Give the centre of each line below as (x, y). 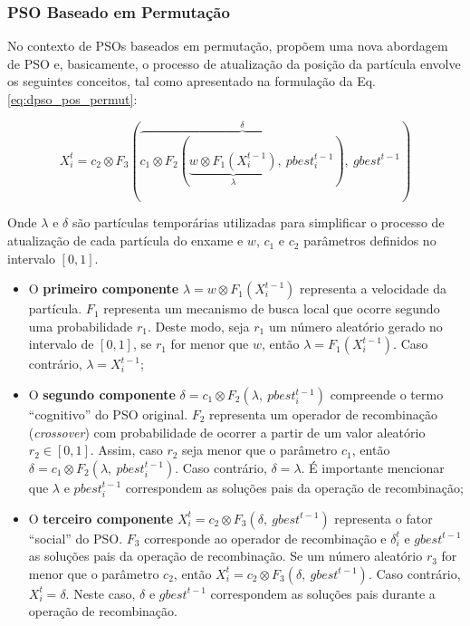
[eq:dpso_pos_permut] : (72, 99)
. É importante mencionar (373, 467)
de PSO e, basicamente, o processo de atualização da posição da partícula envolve (234, 63)
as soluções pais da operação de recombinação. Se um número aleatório (225, 556)
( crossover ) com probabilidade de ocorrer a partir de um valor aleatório (227, 432)
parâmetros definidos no (370, 241)
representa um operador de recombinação (323, 414)
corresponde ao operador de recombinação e (265, 538)
